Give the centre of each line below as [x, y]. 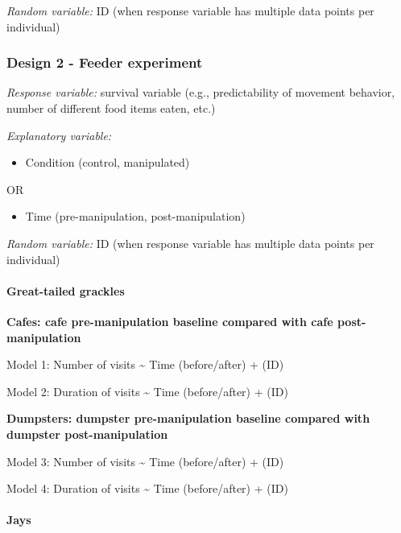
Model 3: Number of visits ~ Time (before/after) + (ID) [145, 461]
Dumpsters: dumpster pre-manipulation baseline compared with [188, 418]
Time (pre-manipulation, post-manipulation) [135, 216]
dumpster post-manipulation [87, 434]
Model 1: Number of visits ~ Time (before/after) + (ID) [145, 364]
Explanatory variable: [59, 135]
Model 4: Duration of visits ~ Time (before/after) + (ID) [147, 488]
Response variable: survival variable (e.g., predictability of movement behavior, [201, 92]
